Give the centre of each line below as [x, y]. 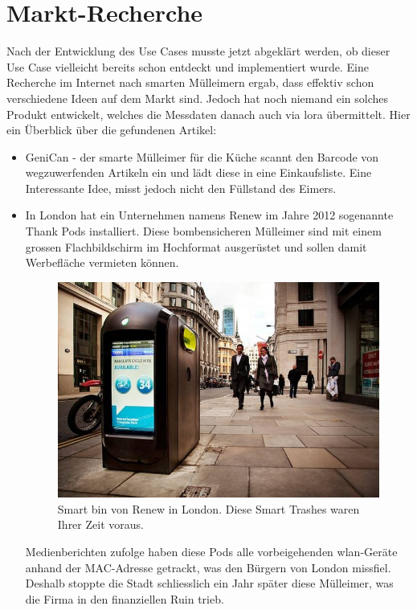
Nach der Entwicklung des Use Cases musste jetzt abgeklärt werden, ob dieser [198, 51]
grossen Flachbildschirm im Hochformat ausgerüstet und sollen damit [196, 246]
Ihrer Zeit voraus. [100, 524]
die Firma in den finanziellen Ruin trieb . [125, 598]
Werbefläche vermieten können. [102, 262]
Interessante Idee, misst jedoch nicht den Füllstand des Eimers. [181, 188]
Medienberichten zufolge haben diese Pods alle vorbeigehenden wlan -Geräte [211, 552]
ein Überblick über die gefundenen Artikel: [112, 130]
